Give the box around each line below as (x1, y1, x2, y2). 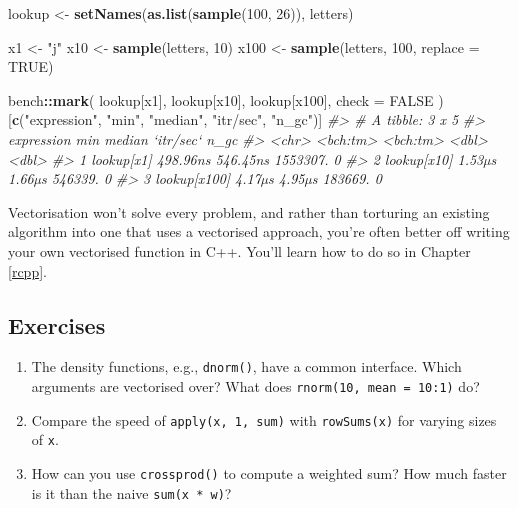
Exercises (8, 309, 106, 340)
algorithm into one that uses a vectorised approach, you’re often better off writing (8, 221, 510, 242)
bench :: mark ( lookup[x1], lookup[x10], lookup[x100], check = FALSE (8, 89, 434, 110)
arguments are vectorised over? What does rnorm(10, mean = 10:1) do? (31, 375, 480, 396)
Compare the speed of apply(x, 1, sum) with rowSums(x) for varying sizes (31, 409, 497, 430)
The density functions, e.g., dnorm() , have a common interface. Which (31, 356, 462, 377)
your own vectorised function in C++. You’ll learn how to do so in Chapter (8, 240, 471, 261)
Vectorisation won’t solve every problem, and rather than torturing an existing (8, 201, 490, 222)
